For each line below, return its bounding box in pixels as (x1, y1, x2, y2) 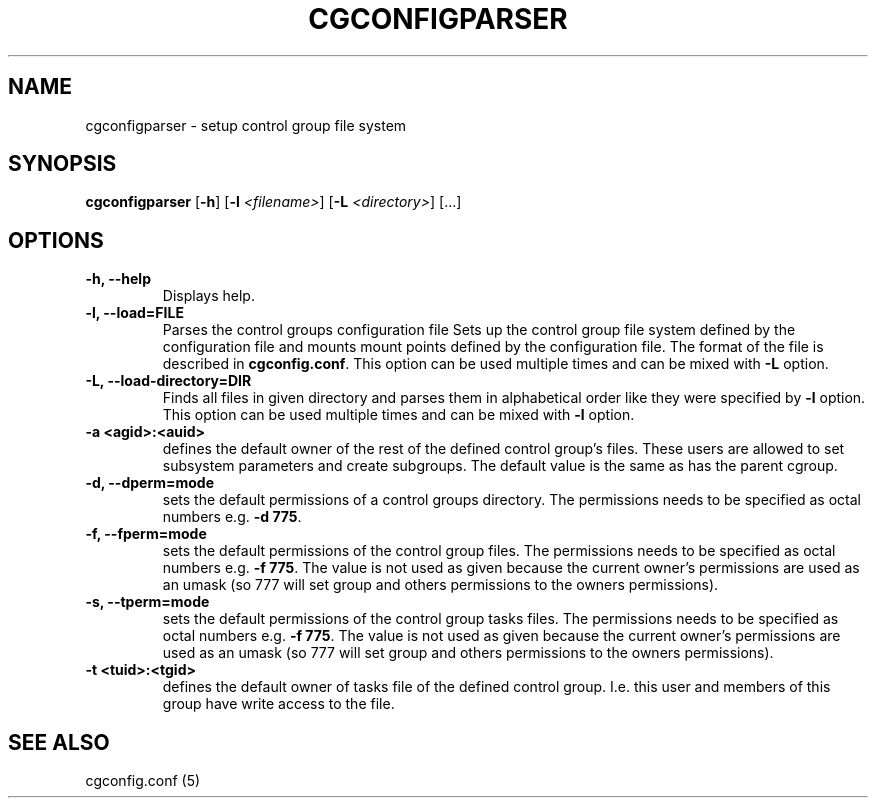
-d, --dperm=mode (85, 474, 215, 492)
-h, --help (85, 270, 151, 288)
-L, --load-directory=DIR (85, 372, 252, 390)
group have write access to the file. (162, 695, 395, 713)
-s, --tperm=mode (85, 593, 210, 611)
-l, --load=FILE (85, 304, 184, 322)
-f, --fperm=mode (85, 525, 207, 543)
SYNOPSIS (8, 151, 117, 177)
